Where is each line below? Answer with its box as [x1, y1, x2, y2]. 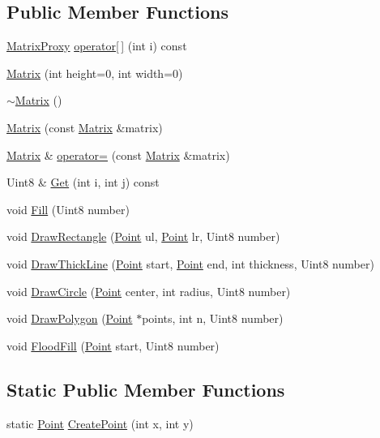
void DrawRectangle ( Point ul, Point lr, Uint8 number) [6, 228, 280, 245]
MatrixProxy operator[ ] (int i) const [6, 37, 187, 54]
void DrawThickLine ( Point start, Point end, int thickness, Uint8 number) [6, 255, 374, 272]
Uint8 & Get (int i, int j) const [6, 174, 160, 191]
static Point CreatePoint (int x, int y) [6, 414, 194, 432]
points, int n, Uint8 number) [142, 310, 284, 327]
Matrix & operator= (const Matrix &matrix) [6, 146, 230, 163]
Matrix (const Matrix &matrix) [6, 118, 163, 135]
